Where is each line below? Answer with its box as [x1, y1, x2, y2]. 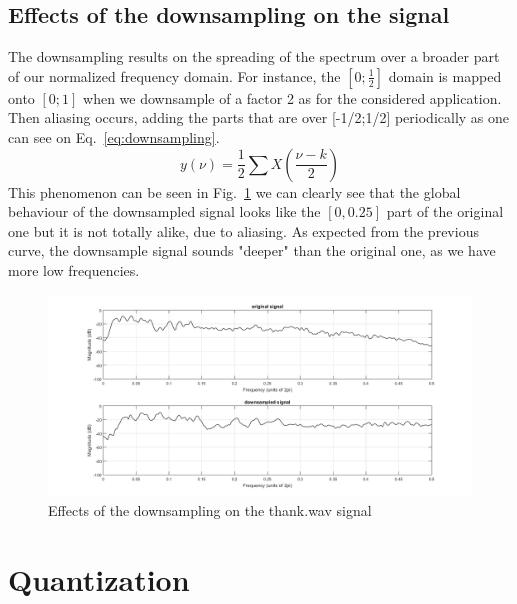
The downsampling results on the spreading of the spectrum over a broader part [8, 46, 500, 67]
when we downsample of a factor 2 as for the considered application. [83, 87, 502, 108]
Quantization [8, 558, 190, 599]
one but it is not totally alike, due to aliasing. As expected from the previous [8, 220, 479, 241]
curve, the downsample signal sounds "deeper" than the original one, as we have [8, 240, 496, 261]
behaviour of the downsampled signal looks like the [8, 201, 321, 222]
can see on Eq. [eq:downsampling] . [8, 126, 220, 147]
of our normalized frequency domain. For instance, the [8, 65, 341, 86]
